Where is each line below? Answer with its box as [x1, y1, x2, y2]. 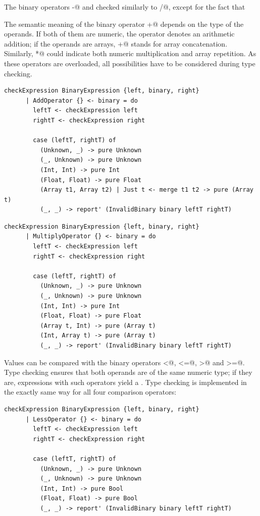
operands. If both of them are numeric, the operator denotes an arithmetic [4, 28, 235, 39]
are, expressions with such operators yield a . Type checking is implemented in [4, 376, 247, 387]
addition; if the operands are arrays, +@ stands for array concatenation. [4, 38, 228, 49]
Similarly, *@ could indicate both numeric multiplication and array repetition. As [4, 48, 256, 59]
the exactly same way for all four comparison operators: [4, 386, 177, 397]
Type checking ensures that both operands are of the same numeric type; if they [4, 367, 252, 377]
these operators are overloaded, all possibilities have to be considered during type [4, 58, 255, 68]
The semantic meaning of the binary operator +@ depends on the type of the [4, 18, 244, 29]
